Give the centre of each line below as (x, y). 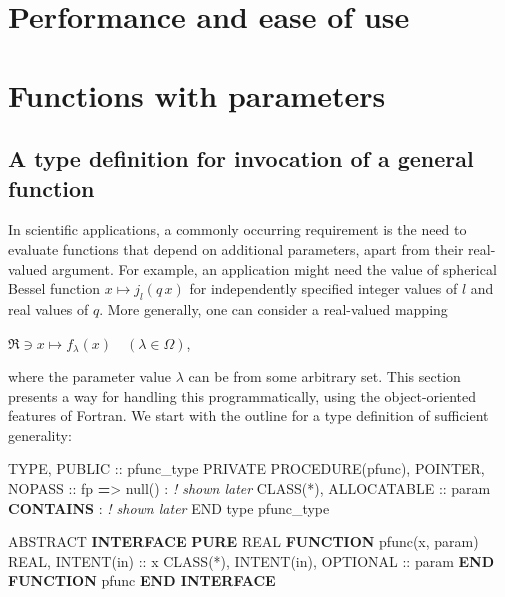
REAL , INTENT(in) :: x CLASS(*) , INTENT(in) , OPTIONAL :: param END (251, 560)
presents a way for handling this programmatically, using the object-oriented (242, 395)
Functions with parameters (197, 94)
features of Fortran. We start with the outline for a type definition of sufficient (248, 415)
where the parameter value (90, 376)
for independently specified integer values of (323, 288)
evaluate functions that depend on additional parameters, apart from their (236, 248)
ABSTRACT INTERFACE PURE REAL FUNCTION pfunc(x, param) (243, 541)
